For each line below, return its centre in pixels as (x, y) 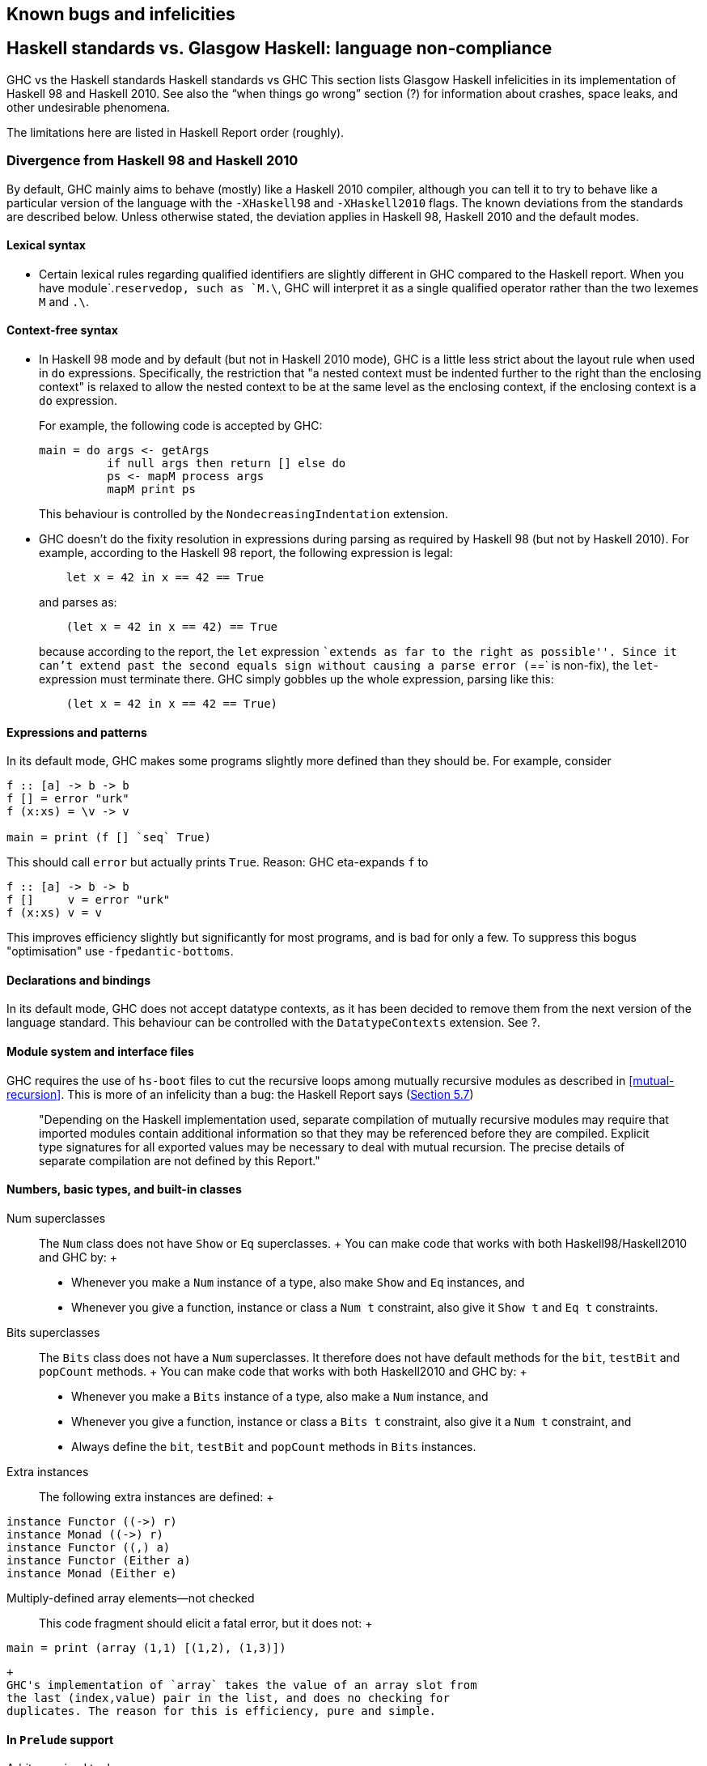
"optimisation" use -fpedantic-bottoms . (120, 951)
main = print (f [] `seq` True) (109, 838)
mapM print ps (151, 489)
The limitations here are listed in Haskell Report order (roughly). (176, 132)
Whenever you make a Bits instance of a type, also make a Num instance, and (280, 1396)
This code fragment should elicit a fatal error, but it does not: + (206, 1623)
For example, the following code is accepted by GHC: (181, 426)
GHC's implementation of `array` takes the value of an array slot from (242, 1685)
